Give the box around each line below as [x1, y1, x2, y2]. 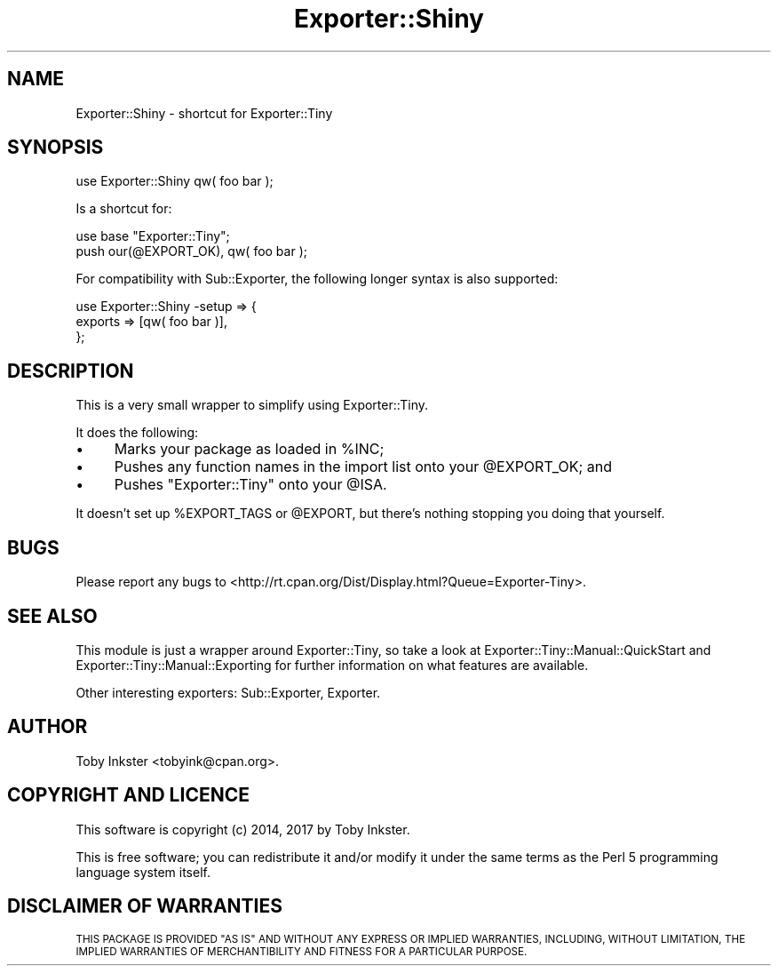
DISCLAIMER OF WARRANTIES [7, 895, 283, 918]
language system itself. [75, 864, 210, 880]
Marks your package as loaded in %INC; [114, 440, 385, 459]
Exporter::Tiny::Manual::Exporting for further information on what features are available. [75, 657, 589, 673]
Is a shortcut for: [75, 201, 172, 217]
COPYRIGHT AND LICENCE [7, 784, 250, 807]
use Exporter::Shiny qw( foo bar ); [75, 173, 274, 189]
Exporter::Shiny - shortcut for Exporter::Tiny [75, 105, 333, 121]
